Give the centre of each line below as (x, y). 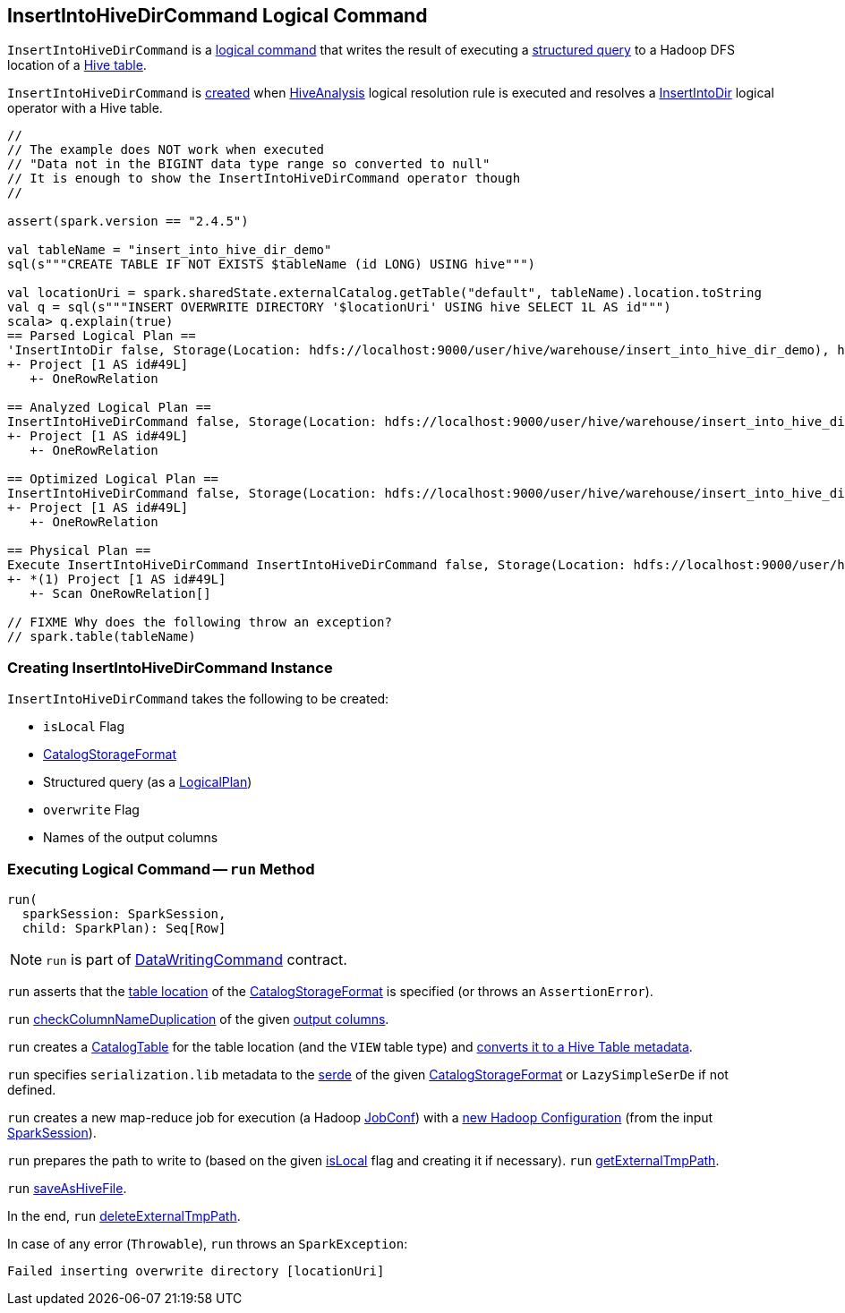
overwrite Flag (91, 810)
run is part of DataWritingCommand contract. (196, 959)
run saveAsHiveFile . (67, 1188)
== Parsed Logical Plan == (102, 336)
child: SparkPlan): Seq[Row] (124, 928)
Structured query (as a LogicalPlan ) (148, 782)
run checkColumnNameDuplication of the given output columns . (198, 1019)
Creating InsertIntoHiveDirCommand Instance (170, 667)
